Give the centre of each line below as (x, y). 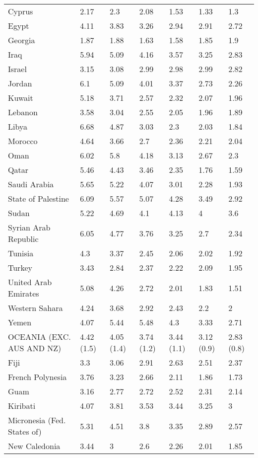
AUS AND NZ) (35, 348)
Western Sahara (35, 308)
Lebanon (23, 112)
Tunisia (21, 253)
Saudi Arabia (31, 184)
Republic (23, 239)
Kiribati (22, 406)
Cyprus (21, 11)
